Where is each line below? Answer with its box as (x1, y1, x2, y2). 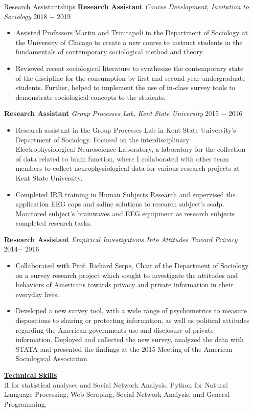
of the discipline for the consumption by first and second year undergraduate (15, 72, 246, 83)
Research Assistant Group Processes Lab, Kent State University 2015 (4, 108, 219, 118)
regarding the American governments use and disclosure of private (15, 324, 214, 335)
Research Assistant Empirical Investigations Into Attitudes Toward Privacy (4, 234, 238, 244)
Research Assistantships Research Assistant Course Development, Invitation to (4, 1, 249, 11)
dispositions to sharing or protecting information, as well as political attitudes (15, 315, 250, 325)
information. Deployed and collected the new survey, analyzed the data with (15, 334, 244, 344)
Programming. (4, 398, 47, 409)
